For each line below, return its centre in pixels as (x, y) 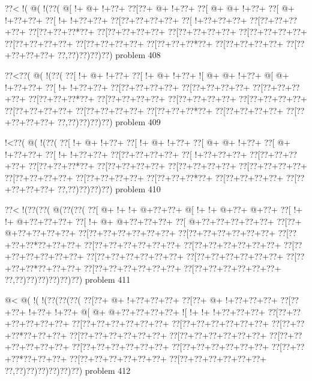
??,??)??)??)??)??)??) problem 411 (68, 279)
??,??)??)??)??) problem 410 (109, 189)
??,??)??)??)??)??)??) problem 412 (68, 370)
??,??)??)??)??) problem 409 (109, 122)
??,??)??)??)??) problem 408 (109, 55)
